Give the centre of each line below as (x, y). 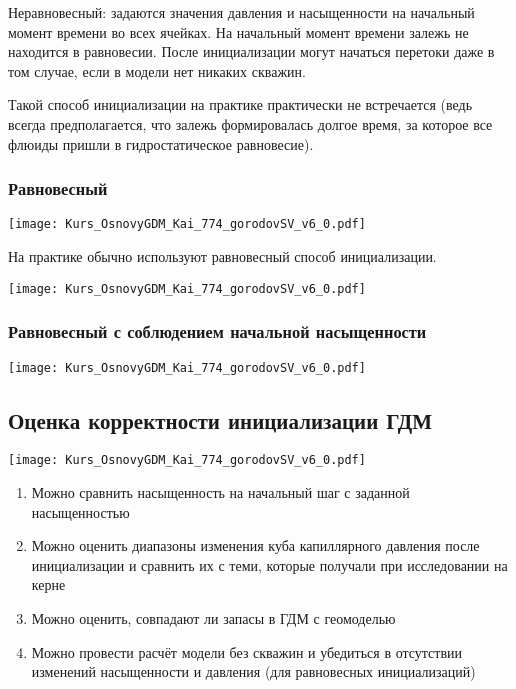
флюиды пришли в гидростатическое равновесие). (161, 143)
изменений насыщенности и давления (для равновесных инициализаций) (253, 671)
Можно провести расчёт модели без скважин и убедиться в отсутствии (247, 651)
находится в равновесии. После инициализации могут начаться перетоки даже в (251, 51)
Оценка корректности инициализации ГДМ (220, 419)
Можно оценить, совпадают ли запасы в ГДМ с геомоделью (213, 617)
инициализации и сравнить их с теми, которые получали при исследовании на (269, 564)
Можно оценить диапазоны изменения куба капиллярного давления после (255, 545)
